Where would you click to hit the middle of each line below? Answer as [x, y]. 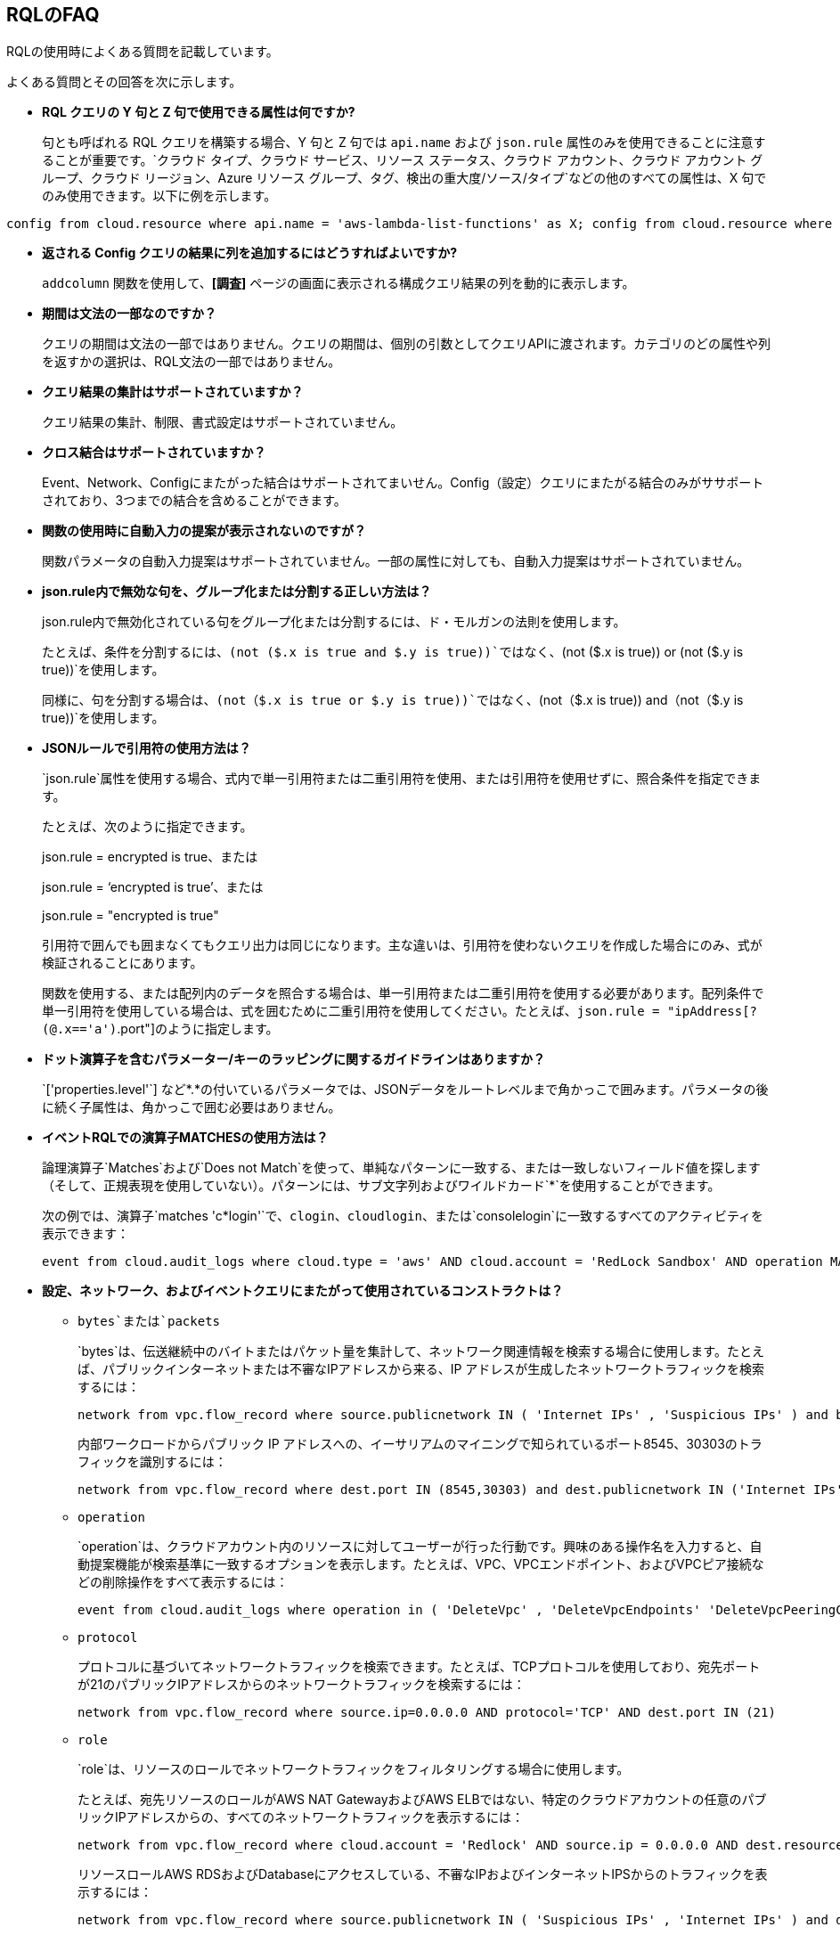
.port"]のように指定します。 [198, 1029]
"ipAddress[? [712, 1012]
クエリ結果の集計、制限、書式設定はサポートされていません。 [223, 422]
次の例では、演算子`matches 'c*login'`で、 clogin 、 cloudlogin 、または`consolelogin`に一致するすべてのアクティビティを [403, 1216]
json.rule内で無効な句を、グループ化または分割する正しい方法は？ [237, 592]
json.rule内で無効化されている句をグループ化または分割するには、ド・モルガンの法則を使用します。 [334, 622]
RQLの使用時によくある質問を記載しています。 [143, 52]
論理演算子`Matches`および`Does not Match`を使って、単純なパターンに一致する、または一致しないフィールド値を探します [401, 1168]
